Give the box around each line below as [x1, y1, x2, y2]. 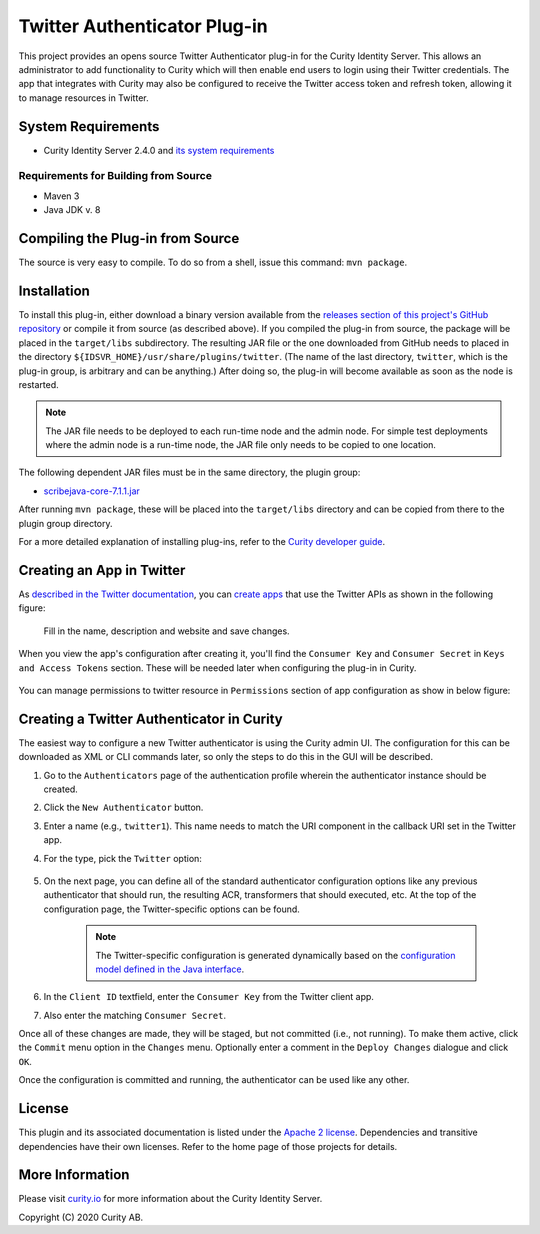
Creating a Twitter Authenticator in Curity [18, 710, 284, 727]
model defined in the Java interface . [95, 963, 245, 975]
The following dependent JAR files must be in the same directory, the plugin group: [18, 466, 361, 479]
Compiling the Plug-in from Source [18, 230, 240, 247]
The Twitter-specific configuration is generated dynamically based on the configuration [95, 949, 456, 961]
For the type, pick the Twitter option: [43, 852, 202, 864]
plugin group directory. [18, 517, 114, 529]
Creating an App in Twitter [18, 561, 186, 579]
